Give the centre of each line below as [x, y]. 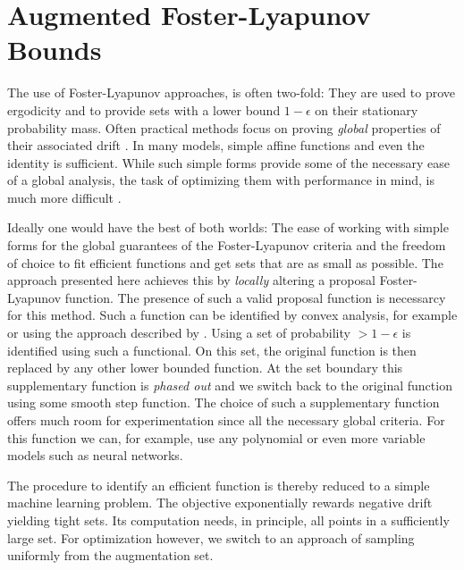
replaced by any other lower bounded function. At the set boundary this [205, 368]
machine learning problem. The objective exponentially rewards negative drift [220, 503]
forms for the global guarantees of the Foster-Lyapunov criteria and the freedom [227, 245]
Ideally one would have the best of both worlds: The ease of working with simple [228, 227]
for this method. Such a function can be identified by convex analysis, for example [232, 315]
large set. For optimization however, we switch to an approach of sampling [211, 537]
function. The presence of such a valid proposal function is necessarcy [255, 297]
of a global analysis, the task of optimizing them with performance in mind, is [221, 180]
